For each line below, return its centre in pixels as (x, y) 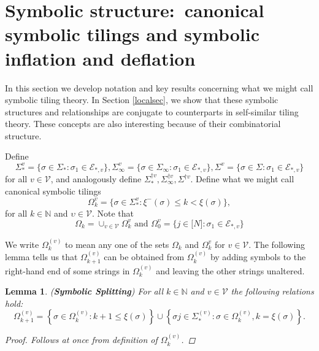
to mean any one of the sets (117, 244)
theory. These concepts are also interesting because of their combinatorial (143, 124)
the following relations (272, 291)
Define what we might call (245, 179)
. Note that (113, 213)
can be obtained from (144, 257)
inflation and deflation (100, 58)
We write (22, 244)
